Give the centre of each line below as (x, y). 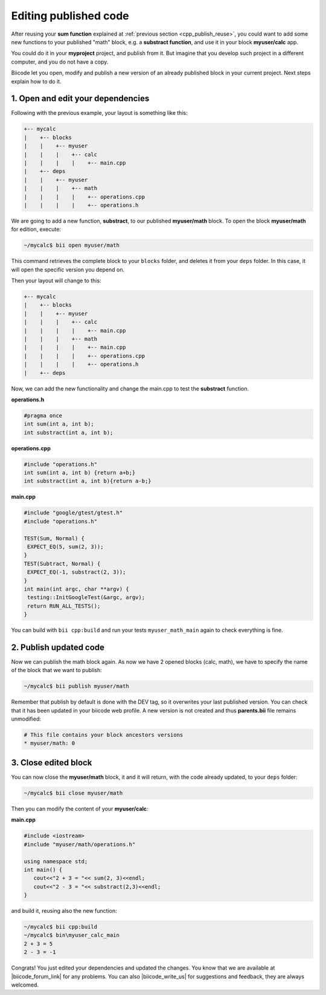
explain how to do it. (36, 81)
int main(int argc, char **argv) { (76, 589)
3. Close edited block (52, 763)
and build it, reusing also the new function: (64, 911)
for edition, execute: (36, 229)
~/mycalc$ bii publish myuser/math (76, 686)
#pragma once (43, 415)
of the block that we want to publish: (56, 670)
